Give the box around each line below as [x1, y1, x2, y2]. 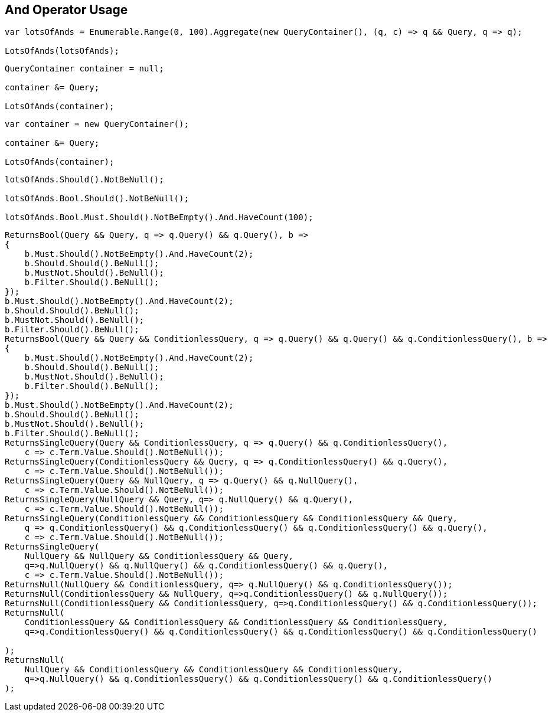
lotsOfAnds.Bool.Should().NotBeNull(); [5, 194, 189, 204]
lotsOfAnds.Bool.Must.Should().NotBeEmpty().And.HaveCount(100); [5, 212, 313, 223]
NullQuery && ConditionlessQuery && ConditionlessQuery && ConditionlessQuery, [24, 665, 403, 675]
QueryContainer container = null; [5, 64, 164, 74]
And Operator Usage [5, 2, 128, 17]
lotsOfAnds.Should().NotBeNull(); [5, 175, 164, 185]
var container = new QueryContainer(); [5, 119, 189, 129]
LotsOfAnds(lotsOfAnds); [5, 46, 119, 56]
